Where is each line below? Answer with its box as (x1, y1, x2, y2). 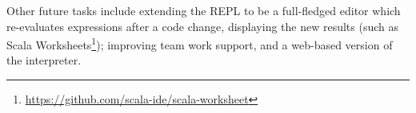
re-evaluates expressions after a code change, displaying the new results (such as (6, 18, 399, 34)
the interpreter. (6, 52, 82, 68)
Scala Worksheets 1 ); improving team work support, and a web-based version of (6, 34, 393, 53)
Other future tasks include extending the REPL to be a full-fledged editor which (6, 2, 401, 18)
